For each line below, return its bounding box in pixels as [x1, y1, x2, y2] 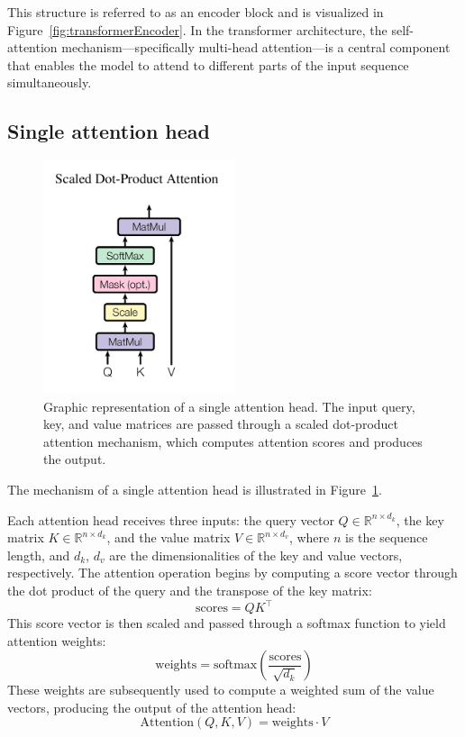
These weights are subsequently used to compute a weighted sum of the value [7, 680, 434, 699]
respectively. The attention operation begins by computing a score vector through [7, 563, 458, 582]
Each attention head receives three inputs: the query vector [7, 510, 334, 529]
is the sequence [345, 528, 428, 547]
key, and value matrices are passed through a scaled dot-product [43, 414, 399, 433]
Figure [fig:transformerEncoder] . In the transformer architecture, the [7, 20, 387, 39]
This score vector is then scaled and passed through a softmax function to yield [7, 614, 446, 632]
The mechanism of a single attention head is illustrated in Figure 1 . [7, 480, 382, 499]
